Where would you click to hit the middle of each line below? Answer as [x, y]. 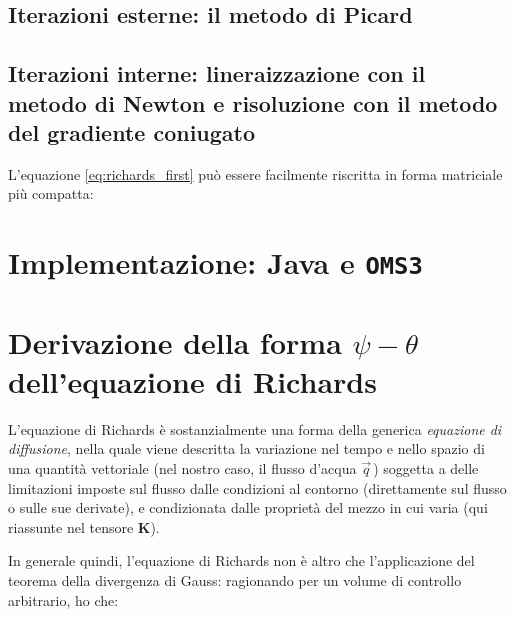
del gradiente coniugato [132, 131]
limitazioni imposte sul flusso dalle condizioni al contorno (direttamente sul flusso [257, 487]
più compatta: [51, 193]
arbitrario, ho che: [63, 599]
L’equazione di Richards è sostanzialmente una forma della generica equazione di [255, 428]
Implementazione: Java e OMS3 [215, 262]
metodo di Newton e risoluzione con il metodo [253, 102]
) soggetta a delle [426, 467]
